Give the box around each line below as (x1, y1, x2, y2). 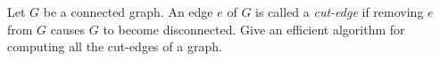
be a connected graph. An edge (43, 3, 213, 20)
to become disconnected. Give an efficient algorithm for (103, 19, 405, 38)
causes (50, 19, 86, 38)
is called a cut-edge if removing (255, 3, 424, 20)
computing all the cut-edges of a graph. (7, 37, 222, 56)
